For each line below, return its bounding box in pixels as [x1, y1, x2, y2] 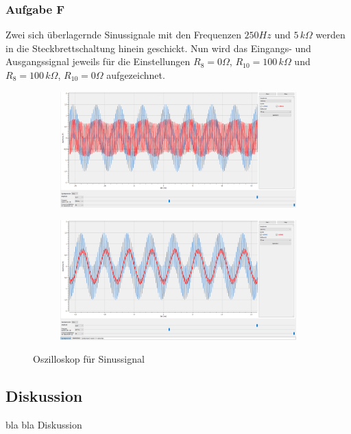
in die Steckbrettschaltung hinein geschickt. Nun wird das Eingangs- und [5, 40, 311, 55]
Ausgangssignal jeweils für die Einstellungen [5, 54, 191, 69]
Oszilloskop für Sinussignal [33, 352, 145, 366]
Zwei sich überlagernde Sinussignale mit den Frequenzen [5, 27, 241, 42]
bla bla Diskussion [5, 418, 82, 432]
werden [315, 27, 346, 42]
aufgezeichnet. [106, 68, 165, 82]
